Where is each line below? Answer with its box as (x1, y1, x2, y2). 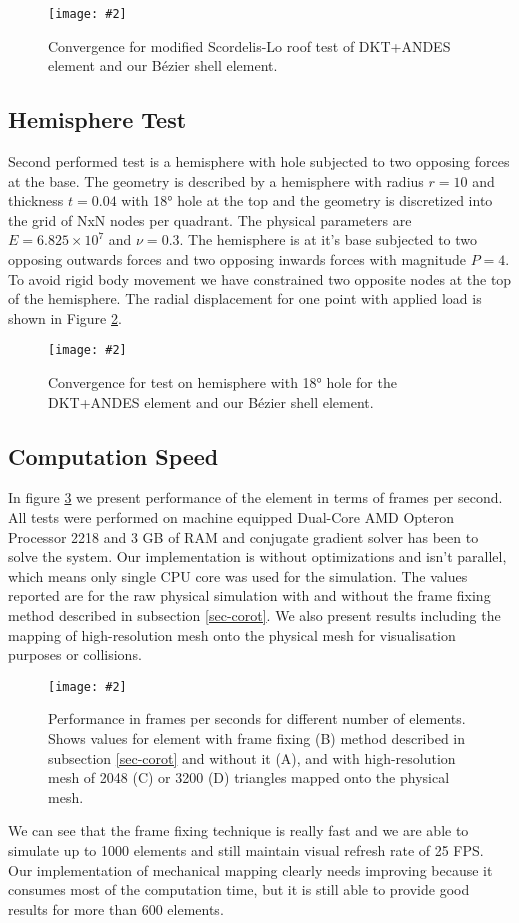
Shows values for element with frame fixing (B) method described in (48, 728, 466, 749)
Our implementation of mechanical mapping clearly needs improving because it (8, 859, 493, 880)
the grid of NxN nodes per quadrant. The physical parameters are (8, 209, 412, 230)
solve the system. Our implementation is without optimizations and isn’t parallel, (8, 546, 507, 567)
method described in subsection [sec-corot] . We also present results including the (8, 605, 501, 625)
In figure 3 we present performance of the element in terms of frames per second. (8, 487, 503, 508)
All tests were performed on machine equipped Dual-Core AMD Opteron (8, 507, 455, 528)
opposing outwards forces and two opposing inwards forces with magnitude (8, 249, 466, 270)
